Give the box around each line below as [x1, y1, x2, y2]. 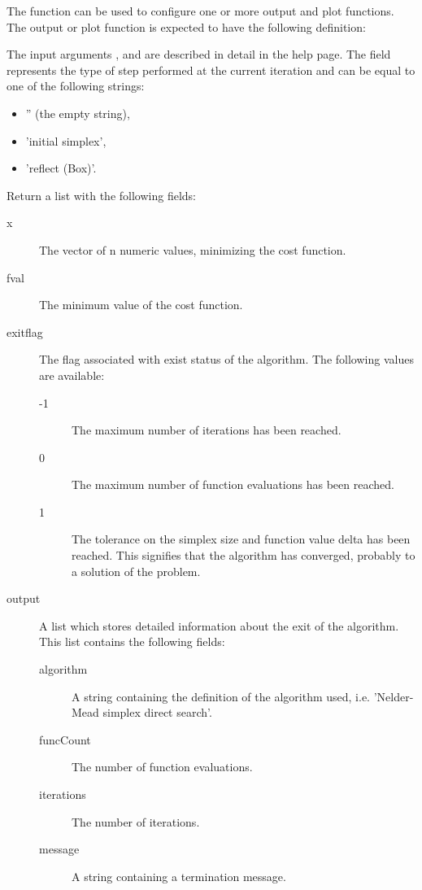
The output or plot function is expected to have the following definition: [7, 18, 366, 35]
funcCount [39, 731, 91, 748]
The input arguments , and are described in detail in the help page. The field [7, 46, 391, 63]
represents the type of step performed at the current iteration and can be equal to [7, 61, 415, 78]
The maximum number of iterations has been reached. [72, 421, 342, 438]
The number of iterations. [72, 813, 200, 830]
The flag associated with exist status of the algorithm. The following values [39, 351, 414, 368]
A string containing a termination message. [72, 867, 286, 884]
